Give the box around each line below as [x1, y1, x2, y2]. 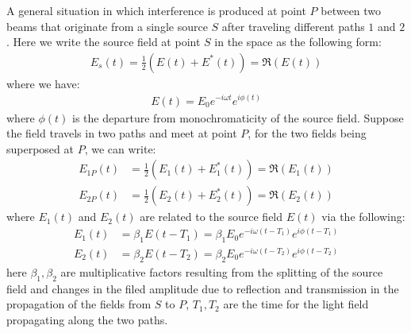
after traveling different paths [221, 17, 365, 34]
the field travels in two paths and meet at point [6, 125, 237, 141]
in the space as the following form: [214, 33, 382, 50]
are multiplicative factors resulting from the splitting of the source [60, 263, 383, 280]
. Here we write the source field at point [6, 33, 201, 50]
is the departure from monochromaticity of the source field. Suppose [72, 109, 404, 126]
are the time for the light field [223, 296, 369, 312]
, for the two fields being [248, 125, 367, 141]
